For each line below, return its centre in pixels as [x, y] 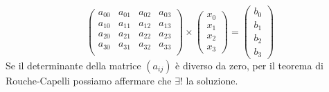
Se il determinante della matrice [73, 65]
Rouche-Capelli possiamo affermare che [89, 80]
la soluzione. [212, 80]
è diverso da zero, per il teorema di [249, 65]
